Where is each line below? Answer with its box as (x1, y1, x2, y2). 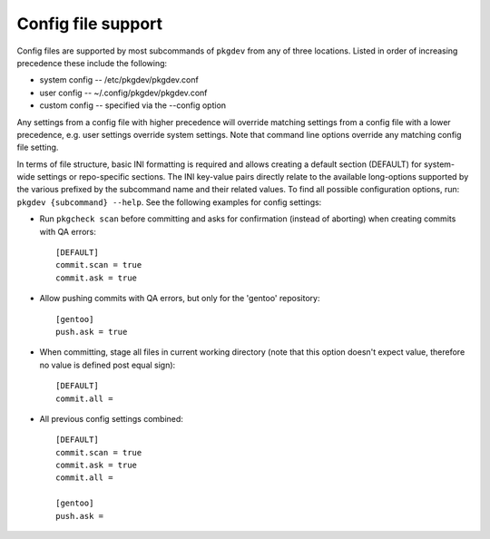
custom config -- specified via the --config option (39, 100, 227, 111)
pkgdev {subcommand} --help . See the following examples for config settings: (16, 196, 322, 208)
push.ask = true (55, 327, 128, 337)
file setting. (16, 142, 59, 153)
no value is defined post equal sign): (39, 359, 176, 370)
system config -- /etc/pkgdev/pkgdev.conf (39, 74, 199, 85)
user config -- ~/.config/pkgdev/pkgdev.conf (39, 87, 208, 98)
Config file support (16, 14, 163, 34)
